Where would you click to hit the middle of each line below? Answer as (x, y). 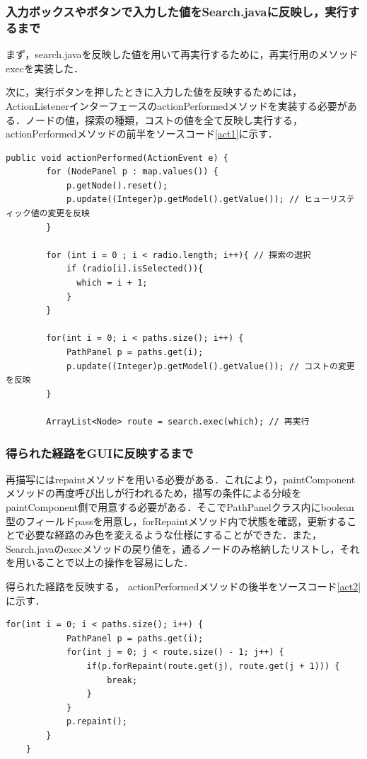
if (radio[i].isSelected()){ (135, 269)
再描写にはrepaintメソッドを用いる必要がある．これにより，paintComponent (181, 479)
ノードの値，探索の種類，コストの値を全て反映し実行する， (164, 119)
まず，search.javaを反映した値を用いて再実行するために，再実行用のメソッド (182, 54)
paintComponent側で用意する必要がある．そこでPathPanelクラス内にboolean (180, 506)
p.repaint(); (97, 722)
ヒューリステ (330, 199)
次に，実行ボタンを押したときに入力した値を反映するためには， (154, 92)
